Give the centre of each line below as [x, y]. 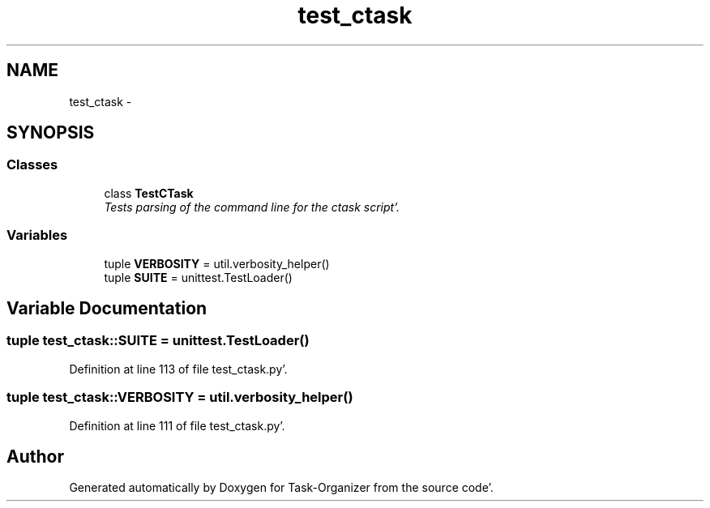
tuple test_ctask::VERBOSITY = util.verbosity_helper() [180, 397]
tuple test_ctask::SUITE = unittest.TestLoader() [158, 341]
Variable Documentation [107, 308]
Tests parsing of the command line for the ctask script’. [252, 207]
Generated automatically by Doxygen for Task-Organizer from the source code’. [281, 488]
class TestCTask [149, 193]
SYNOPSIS [51, 133]
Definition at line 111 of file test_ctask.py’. [177, 425]
